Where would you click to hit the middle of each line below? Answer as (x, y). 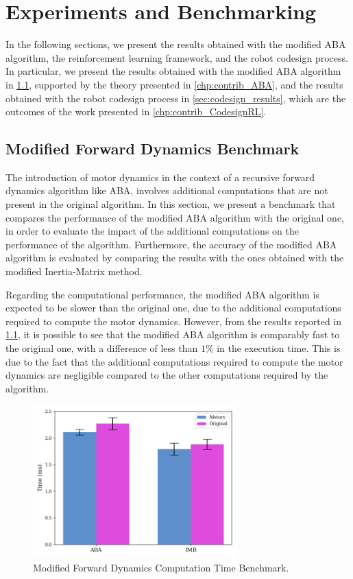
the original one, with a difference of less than (102, 348)
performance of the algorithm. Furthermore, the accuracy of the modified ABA (171, 244)
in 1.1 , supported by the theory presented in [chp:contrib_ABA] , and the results (174, 84)
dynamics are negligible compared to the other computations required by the (167, 375)
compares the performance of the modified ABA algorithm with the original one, (175, 217)
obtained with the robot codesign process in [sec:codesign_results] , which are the (176, 98)
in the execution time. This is (279, 348)
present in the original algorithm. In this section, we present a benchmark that (171, 204)
